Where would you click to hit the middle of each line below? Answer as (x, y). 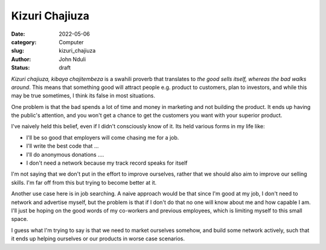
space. (20, 219)
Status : (21, 68)
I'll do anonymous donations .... (65, 154)
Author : (21, 59)
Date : (18, 34)
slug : (18, 51)
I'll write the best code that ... (62, 146)
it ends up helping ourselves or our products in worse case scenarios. (98, 238)
